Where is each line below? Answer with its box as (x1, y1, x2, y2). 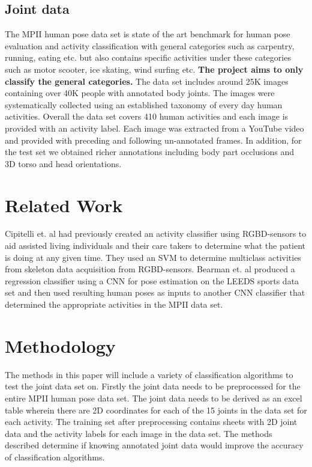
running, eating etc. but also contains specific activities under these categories (5, 51, 291, 64)
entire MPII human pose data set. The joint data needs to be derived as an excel (5, 391, 302, 404)
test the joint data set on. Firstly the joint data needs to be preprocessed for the (5, 380, 301, 392)
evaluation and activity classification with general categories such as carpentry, (5, 39, 295, 52)
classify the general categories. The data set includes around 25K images (5, 75, 289, 87)
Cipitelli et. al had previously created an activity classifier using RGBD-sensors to (5, 227, 307, 240)
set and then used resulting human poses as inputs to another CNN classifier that (5, 286, 305, 299)
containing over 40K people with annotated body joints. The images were (5, 87, 275, 99)
